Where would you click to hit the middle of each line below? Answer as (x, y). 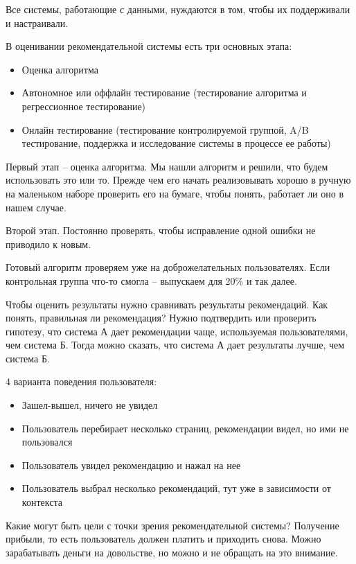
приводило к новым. (48, 244)
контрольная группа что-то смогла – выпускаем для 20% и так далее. (151, 280)
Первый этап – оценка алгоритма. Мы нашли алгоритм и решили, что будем (167, 166)
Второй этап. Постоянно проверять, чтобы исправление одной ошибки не (161, 230)
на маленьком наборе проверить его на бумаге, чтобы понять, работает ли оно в (175, 193)
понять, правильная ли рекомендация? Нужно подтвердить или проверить (161, 318)
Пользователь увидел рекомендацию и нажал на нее (131, 465)
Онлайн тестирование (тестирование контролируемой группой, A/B (165, 129)
